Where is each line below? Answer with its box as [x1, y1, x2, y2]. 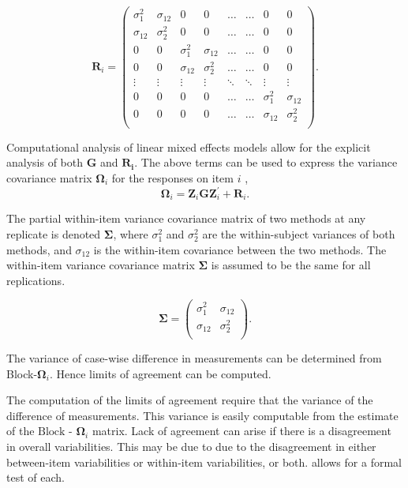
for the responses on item [111, 169, 234, 186]
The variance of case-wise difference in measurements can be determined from [6, 350, 382, 366]
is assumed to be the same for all [211, 257, 371, 273]
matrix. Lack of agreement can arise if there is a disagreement [92, 422, 391, 439]
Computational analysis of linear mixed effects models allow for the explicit [6, 138, 371, 155]
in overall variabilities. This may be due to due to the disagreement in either [6, 438, 376, 455]
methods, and [6, 241, 72, 257]
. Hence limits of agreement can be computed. [49, 365, 271, 381]
